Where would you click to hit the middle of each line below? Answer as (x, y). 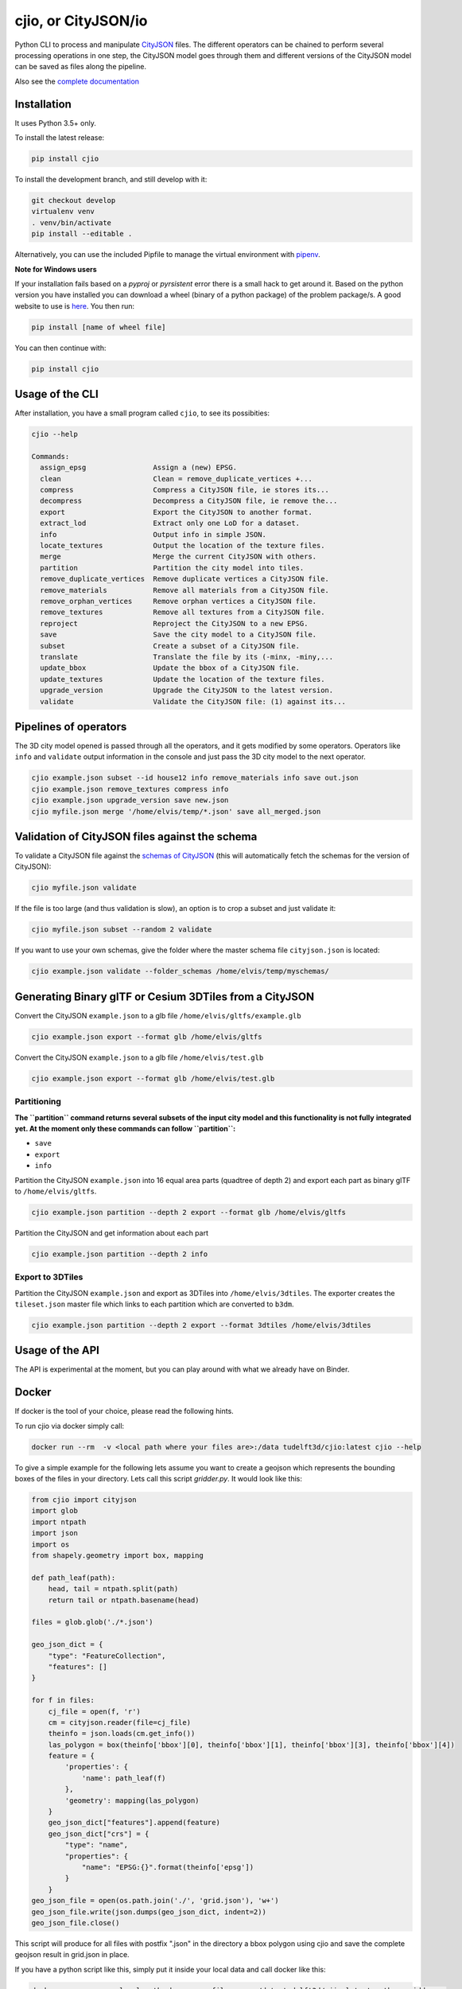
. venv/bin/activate (71, 222)
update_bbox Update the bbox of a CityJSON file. (170, 668)
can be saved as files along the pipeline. (81, 67)
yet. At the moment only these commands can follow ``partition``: (125, 1128)
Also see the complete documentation (77, 81)
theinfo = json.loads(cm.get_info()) (122, 1734)
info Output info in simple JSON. (153, 534)
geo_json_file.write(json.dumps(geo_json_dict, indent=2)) (149, 1912)
